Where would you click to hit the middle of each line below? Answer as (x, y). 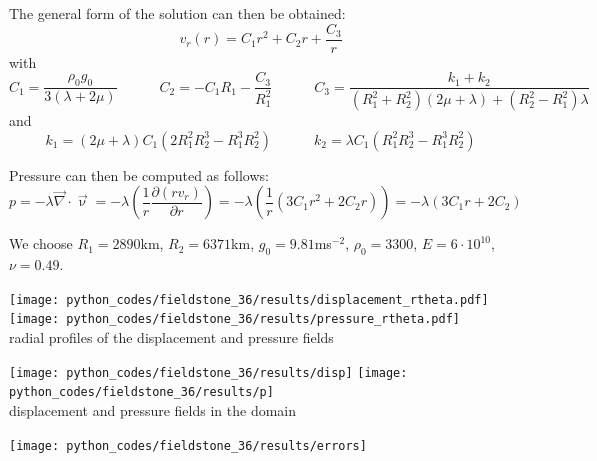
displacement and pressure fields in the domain (152, 409)
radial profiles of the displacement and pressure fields (171, 337)
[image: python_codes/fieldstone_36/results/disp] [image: (208, 372)
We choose (41, 243)
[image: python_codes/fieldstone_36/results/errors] (188, 445)
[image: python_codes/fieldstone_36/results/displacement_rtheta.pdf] (249, 299)
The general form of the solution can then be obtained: (177, 13)
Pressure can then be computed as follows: (139, 174)
